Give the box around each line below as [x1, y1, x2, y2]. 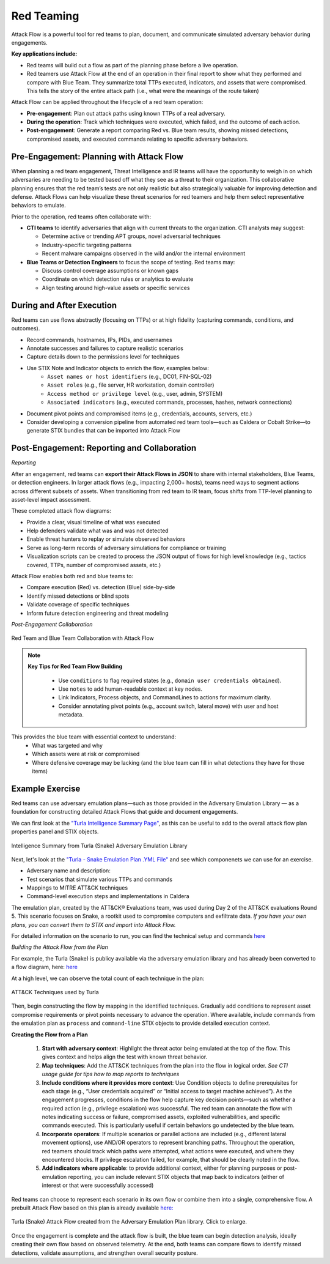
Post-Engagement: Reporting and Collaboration [11, 443, 197, 453]
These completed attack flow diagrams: [11, 507, 111, 515]
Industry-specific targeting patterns [42, 241, 132, 248]
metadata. [58, 711, 84, 718]
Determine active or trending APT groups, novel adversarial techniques [42, 232, 221, 240]
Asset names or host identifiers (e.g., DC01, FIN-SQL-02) [47, 373, 212, 381]
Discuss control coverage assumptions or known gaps [42, 267, 179, 275]
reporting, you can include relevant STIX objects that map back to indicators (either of [68, 1173, 285, 1180]
